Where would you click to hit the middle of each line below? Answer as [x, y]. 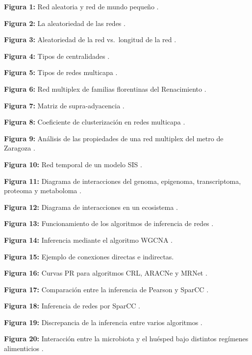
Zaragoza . [20, 148]
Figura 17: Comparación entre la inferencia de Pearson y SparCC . [106, 289]
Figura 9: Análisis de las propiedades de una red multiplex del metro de [114, 138]
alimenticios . [24, 348]
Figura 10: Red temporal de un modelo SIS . [73, 164]
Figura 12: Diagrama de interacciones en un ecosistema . [91, 207]
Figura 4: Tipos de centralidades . [57, 56]
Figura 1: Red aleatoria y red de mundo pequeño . [81, 6]
